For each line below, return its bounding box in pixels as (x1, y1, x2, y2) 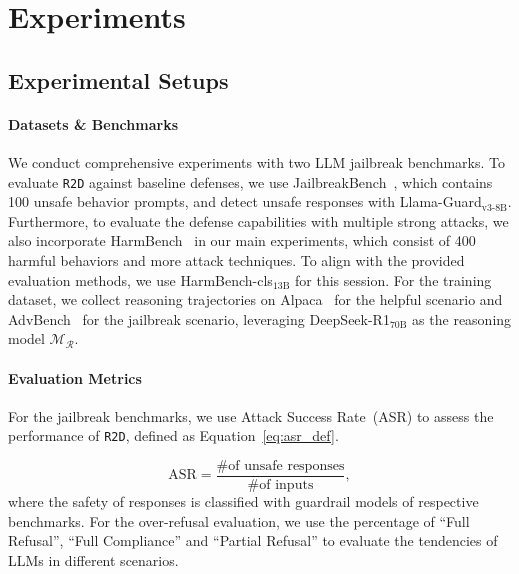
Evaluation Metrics (8, 367, 142, 388)
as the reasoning (412, 308, 512, 329)
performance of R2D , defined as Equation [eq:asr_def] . (8, 425, 339, 446)
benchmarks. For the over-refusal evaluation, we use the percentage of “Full (8, 510, 470, 531)
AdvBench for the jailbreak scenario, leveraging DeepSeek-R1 (8, 308, 390, 329)
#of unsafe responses (216, 459, 345, 473)
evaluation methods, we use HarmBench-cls (8, 269, 273, 290)
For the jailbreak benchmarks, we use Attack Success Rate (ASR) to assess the (8, 405, 494, 426)
